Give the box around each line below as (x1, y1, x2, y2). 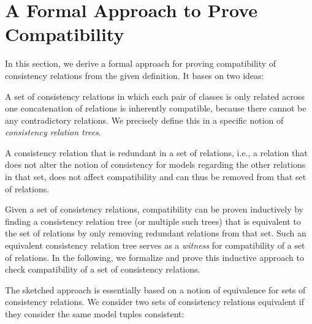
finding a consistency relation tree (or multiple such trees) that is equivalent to (5, 214, 301, 227)
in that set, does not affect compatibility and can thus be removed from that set (5, 170, 306, 183)
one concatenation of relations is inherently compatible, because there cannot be (5, 102, 306, 115)
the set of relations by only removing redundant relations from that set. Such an (5, 227, 306, 239)
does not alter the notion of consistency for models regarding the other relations (5, 158, 306, 171)
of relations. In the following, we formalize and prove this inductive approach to (5, 251, 304, 263)
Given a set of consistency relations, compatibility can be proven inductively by (5, 203, 303, 216)
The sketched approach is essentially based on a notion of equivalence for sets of (5, 283, 306, 296)
